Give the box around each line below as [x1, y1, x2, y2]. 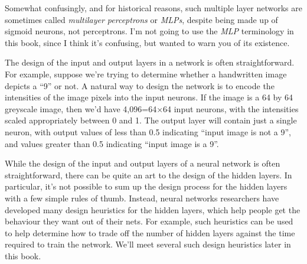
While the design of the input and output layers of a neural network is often [5, 157, 280, 170]
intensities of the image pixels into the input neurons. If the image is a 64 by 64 [5, 91, 293, 103]
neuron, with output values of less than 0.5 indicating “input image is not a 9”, [5, 125, 291, 138]
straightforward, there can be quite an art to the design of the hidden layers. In [5, 168, 292, 181]
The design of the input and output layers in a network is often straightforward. [5, 56, 295, 69]
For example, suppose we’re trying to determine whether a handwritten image [5, 67, 287, 80]
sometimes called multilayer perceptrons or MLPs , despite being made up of [5, 13, 278, 25]
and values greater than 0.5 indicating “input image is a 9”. [5, 137, 219, 149]
